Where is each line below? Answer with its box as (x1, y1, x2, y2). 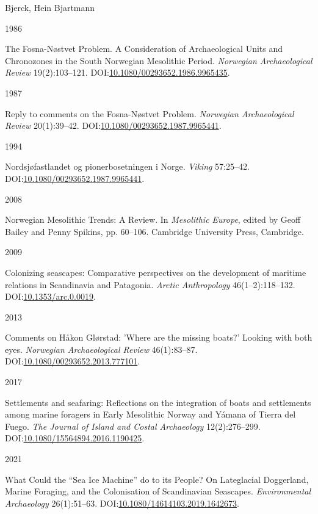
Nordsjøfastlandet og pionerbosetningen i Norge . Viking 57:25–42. (5, 160, 250, 173)
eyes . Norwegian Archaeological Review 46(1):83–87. (5, 342, 198, 355)
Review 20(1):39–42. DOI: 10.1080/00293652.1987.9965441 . (5, 119, 222, 132)
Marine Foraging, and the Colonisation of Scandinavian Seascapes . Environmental (5, 485, 311, 498)
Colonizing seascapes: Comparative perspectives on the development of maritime (5, 266, 306, 278)
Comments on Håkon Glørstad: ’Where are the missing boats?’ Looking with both (5, 331, 313, 344)
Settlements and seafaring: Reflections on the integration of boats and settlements (5, 396, 311, 408)
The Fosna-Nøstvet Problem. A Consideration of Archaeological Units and (5, 42, 283, 55)
